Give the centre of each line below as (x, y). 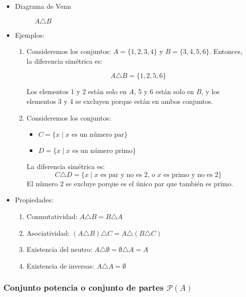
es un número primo (102, 151)
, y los (210, 91)
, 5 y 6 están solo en (164, 91)
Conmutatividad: (52, 216)
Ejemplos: (30, 35)
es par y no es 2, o (128, 175)
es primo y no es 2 (191, 175)
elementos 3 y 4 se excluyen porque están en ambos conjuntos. (120, 101)
